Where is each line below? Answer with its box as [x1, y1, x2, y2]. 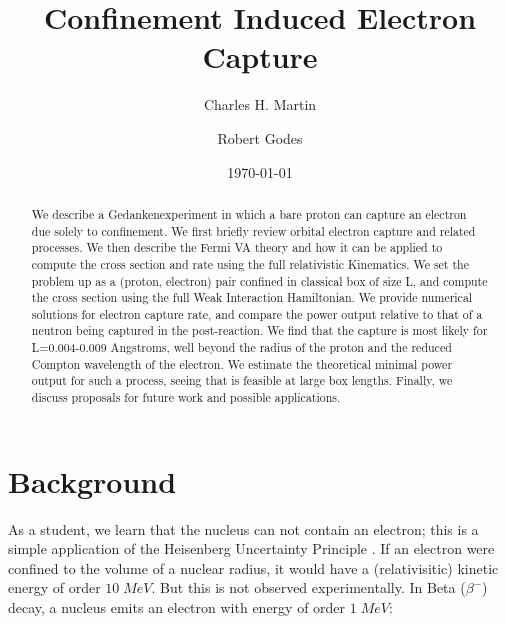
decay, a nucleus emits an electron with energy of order [8, 597, 346, 618]
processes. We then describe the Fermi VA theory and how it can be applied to [31, 239, 443, 256]
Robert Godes [217, 127, 303, 148]
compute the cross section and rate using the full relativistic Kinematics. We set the [31, 255, 469, 272]
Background [8, 460, 177, 501]
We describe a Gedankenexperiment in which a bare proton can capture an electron [31, 205, 467, 222]
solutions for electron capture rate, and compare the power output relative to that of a [31, 305, 483, 322]
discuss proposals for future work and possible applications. [31, 389, 341, 406]
